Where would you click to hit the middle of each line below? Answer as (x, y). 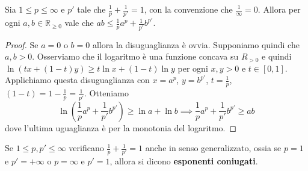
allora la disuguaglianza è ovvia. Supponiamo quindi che (196, 44)
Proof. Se (22, 44)
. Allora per (279, 9)
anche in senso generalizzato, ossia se (213, 148)
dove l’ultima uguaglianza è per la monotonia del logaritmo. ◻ (121, 127)
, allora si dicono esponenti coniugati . (184, 161)
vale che (79, 23)
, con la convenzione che (188, 9)
